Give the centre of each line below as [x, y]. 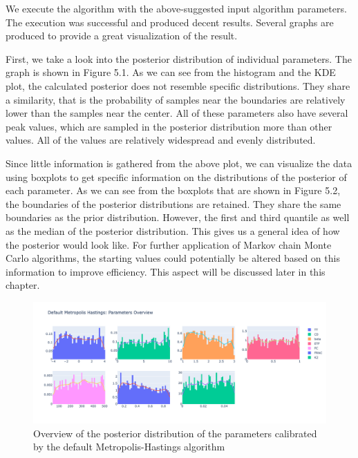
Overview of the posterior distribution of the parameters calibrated [175, 433]
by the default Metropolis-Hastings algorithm [129, 447]
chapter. [23, 285]
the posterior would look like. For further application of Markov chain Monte [169, 244]
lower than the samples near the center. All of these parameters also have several [177, 113]
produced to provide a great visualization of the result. [122, 36]
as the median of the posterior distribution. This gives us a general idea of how [173, 230]
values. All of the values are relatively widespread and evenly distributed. [161, 140]
